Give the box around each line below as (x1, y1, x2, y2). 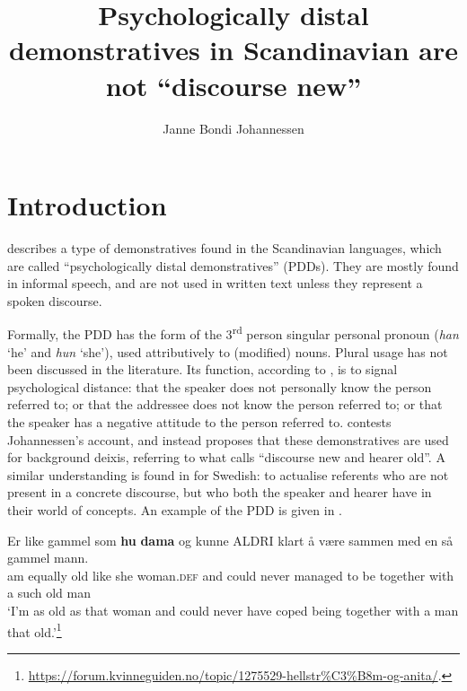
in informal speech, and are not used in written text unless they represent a (7, 274, 423, 293)
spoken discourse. (7, 291, 102, 310)
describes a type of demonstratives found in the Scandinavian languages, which (7, 239, 442, 258)
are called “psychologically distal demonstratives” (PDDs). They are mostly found (7, 256, 459, 275)
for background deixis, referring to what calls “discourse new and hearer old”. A (7, 448, 445, 467)
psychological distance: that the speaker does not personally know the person (7, 377, 432, 396)
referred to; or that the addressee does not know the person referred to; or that (7, 395, 443, 414)
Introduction (7, 187, 167, 223)
